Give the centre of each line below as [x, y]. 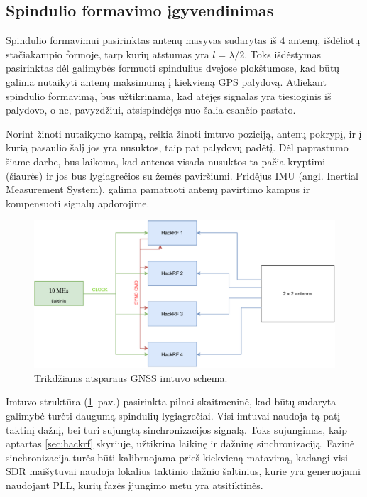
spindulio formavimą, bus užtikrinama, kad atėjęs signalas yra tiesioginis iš [169, 95]
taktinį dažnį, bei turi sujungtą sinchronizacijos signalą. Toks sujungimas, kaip [176, 429]
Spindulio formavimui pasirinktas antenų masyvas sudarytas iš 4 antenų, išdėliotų [183, 40]
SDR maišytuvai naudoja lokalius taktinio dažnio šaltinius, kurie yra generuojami [183, 471]
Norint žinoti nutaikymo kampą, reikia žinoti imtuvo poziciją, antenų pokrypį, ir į [184, 133]
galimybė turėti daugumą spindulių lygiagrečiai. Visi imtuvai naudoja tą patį [173, 415]
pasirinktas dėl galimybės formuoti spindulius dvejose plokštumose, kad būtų [173, 68]
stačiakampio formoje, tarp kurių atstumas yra [108, 54]
